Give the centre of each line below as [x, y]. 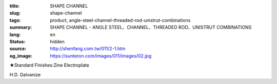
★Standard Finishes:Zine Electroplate [49, 65]
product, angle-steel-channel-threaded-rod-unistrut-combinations [120, 20]
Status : [17, 41]
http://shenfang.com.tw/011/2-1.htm [88, 49]
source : [18, 49]
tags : [15, 20]
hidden [57, 41]
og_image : [21, 55]
